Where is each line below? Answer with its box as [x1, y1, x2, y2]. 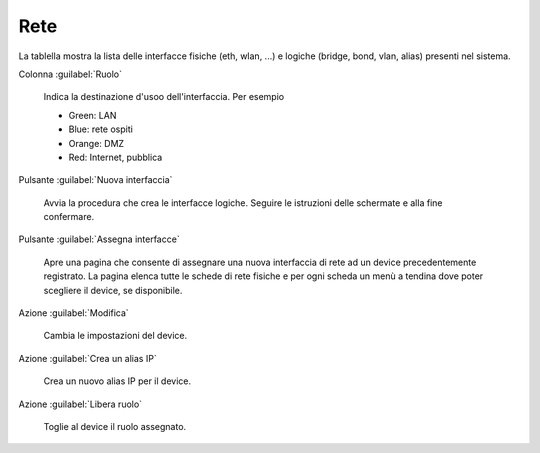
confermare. [43, 211, 95, 223]
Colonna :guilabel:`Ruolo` [18, 68, 122, 80]
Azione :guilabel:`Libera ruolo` [18, 398, 143, 410]
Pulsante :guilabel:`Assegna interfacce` [18, 233, 180, 245]
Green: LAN [68, 109, 117, 121]
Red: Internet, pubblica [68, 151, 163, 163]
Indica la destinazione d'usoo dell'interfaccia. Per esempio [43, 91, 285, 103]
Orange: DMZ [68, 137, 125, 149]
